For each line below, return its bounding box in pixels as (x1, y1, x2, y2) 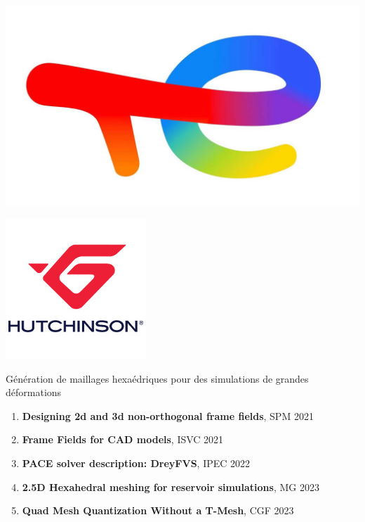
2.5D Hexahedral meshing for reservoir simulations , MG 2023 (22, 479, 319, 494)
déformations (6, 385, 62, 400)
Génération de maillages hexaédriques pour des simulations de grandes (6, 371, 309, 386)
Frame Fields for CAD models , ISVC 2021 (22, 432, 224, 447)
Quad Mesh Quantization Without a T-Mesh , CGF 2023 (22, 503, 294, 518)
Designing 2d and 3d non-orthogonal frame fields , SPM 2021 (22, 408, 314, 423)
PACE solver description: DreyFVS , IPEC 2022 (22, 456, 251, 471)
